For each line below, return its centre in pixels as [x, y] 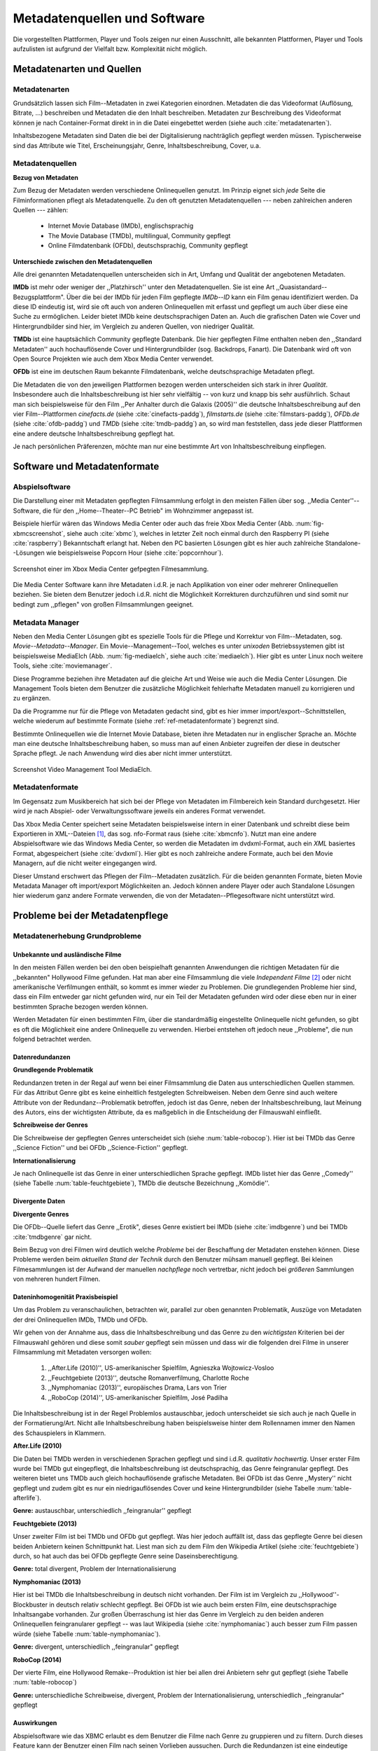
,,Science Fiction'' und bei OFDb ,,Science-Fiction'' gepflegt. [100, 1148]
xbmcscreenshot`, [39, 533]
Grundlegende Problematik [53, 1070]
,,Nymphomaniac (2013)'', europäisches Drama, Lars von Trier [138, 1387]
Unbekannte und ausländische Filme [67, 954]
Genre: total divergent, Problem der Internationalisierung [94, 1569]
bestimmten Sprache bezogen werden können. [80, 1006]
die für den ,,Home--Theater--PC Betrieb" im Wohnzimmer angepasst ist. [148, 511]
